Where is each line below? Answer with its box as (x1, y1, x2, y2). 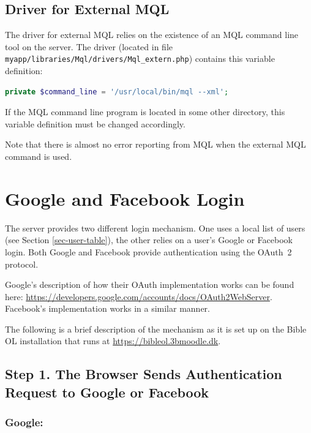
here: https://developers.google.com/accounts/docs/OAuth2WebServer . (5, 290, 272, 303)
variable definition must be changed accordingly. (5, 117, 185, 130)
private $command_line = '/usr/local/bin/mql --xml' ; (5, 87, 229, 96)
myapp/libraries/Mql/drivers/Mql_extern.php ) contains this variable (5, 52, 275, 65)
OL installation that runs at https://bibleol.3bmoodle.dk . (5, 334, 221, 347)
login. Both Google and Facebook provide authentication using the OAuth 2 (5, 245, 292, 258)
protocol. (5, 257, 39, 270)
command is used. (5, 150, 72, 163)
